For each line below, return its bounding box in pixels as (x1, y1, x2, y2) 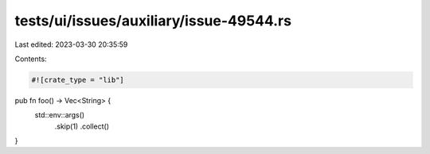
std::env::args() (34, 110, 85, 120)
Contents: (14, 54, 47, 64)
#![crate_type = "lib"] (31, 75, 125, 84)
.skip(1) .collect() (54, 121, 110, 131)
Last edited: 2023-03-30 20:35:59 (14, 40, 128, 49)
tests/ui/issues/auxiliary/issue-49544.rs (14, 12, 292, 29)
